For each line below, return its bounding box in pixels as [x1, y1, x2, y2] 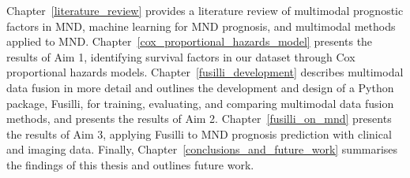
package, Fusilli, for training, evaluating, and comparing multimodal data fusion [6, 95, 394, 111]
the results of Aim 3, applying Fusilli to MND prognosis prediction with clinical [6, 125, 392, 142]
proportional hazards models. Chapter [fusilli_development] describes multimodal [6, 64, 404, 80]
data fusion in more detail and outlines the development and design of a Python [6, 79, 394, 95]
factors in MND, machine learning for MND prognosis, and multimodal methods [6, 17, 396, 34]
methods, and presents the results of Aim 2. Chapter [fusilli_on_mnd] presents [6, 110, 392, 127]
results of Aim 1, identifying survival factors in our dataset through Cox [6, 48, 355, 65]
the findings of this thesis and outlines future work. [6, 156, 254, 172]
